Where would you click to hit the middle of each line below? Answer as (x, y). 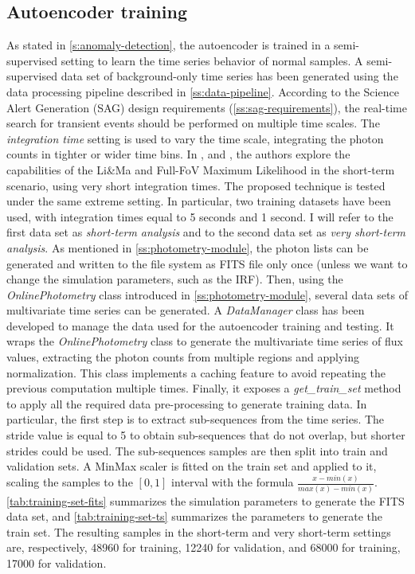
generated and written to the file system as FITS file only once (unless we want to (207, 263)
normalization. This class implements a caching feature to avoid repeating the (196, 372)
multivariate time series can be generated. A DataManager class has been (186, 310)
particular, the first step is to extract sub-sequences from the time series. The (196, 419)
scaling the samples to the (70, 482)
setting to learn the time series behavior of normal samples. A (212, 60)
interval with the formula (233, 482)
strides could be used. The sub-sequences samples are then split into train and (197, 450)
